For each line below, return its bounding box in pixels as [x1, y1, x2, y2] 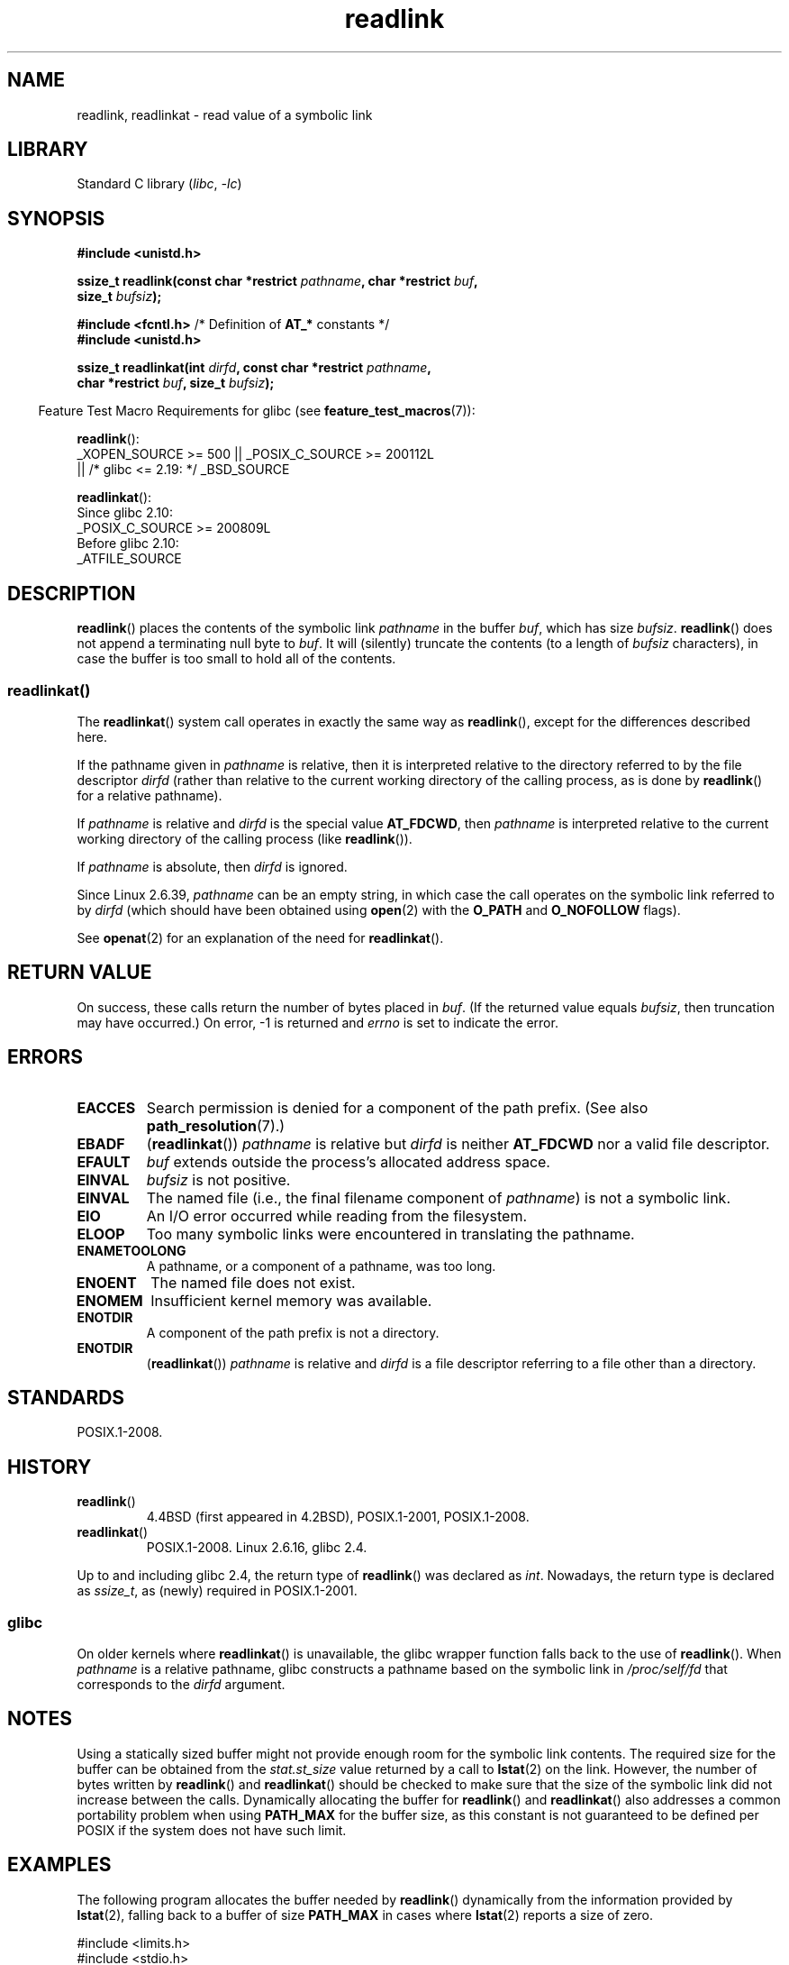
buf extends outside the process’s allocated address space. [146, 1152, 550, 1171]
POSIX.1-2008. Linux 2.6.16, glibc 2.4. [146, 1540, 367, 1556]
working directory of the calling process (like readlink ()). [77, 830, 413, 846]
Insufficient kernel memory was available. [150, 1291, 432, 1310]
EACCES [77, 1098, 136, 1117]
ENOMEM [76, 1291, 143, 1310]
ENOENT [76, 1273, 137, 1292]
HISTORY [7, 1455, 92, 1478]
